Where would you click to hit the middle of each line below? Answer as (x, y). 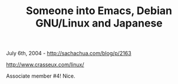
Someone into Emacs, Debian (99, 11)
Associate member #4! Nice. (41, 76)
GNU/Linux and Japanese (99, 23)
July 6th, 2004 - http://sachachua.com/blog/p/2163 (69, 53)
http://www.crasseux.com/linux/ (45, 65)
